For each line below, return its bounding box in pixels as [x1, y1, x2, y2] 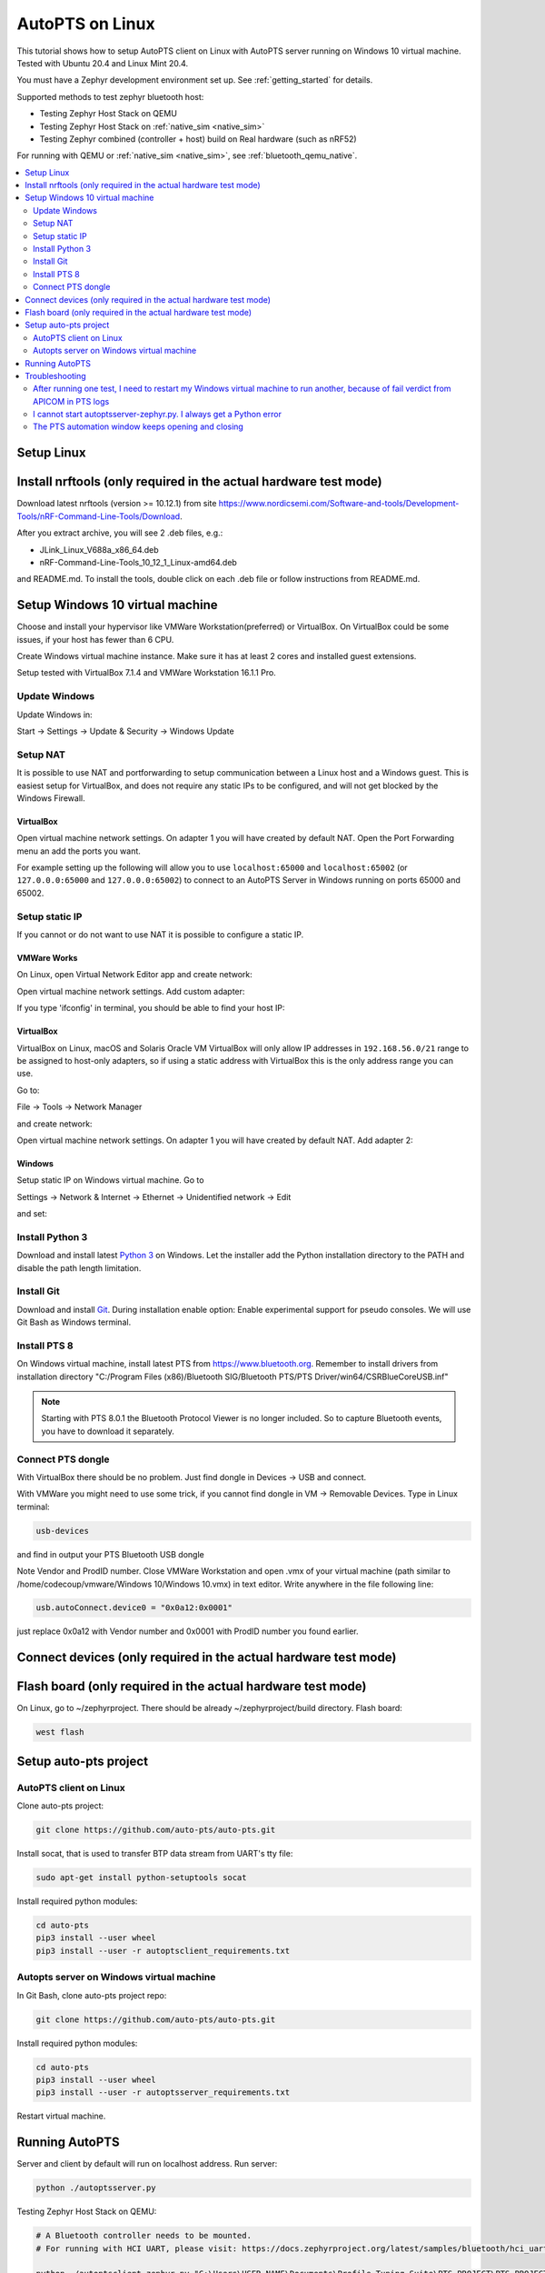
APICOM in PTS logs [33, 396, 110, 406]
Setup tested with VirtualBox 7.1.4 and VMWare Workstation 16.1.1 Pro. [16, 667, 276, 678]
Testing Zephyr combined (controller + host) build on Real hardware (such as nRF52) [39, 133, 358, 145]
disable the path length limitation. [16, 1262, 142, 1273]
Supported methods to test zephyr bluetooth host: [16, 91, 204, 102]
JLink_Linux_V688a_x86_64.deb [39, 544, 159, 555]
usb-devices [35, 1526, 90, 1536]
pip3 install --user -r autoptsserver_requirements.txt [35, 2088, 291, 2098]
